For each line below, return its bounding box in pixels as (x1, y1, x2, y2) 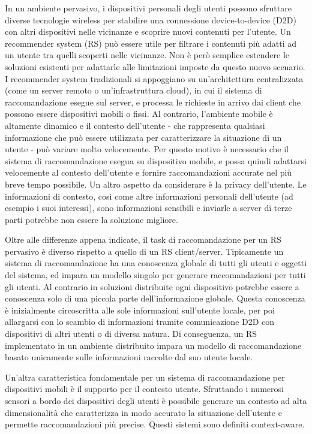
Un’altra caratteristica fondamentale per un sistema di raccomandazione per (5, 370, 285, 383)
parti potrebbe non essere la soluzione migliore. (5, 213, 178, 225)
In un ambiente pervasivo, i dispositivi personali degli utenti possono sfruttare (5, 2, 292, 14)
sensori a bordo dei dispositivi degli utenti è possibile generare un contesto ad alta (5, 394, 307, 406)
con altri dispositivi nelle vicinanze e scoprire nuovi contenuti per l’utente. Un (5, 25, 291, 38)
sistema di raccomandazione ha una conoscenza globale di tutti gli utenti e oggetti (5, 257, 307, 269)
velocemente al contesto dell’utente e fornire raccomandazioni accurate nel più (5, 166, 292, 179)
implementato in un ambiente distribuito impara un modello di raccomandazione (5, 339, 302, 351)
